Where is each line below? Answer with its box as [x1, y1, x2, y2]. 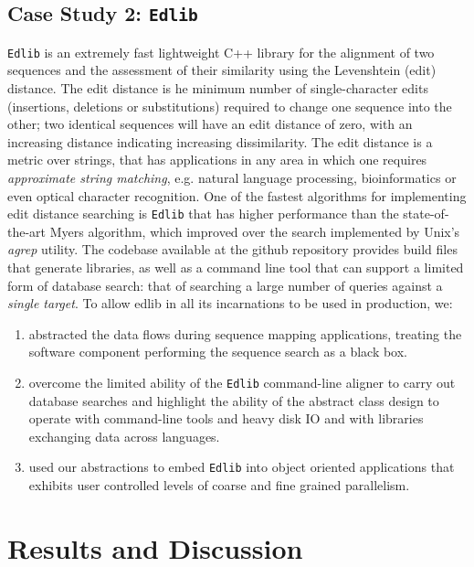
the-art [7, 221, 47, 241]
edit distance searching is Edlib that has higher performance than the [7, 204, 399, 223]
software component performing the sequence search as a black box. [28, 342, 407, 361]
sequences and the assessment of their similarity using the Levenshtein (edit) [7, 60, 437, 80]
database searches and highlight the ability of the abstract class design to [28, 390, 439, 410]
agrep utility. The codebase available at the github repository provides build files [7, 240, 458, 259]
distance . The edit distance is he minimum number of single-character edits [7, 79, 428, 98]
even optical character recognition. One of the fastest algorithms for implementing [7, 186, 467, 205]
